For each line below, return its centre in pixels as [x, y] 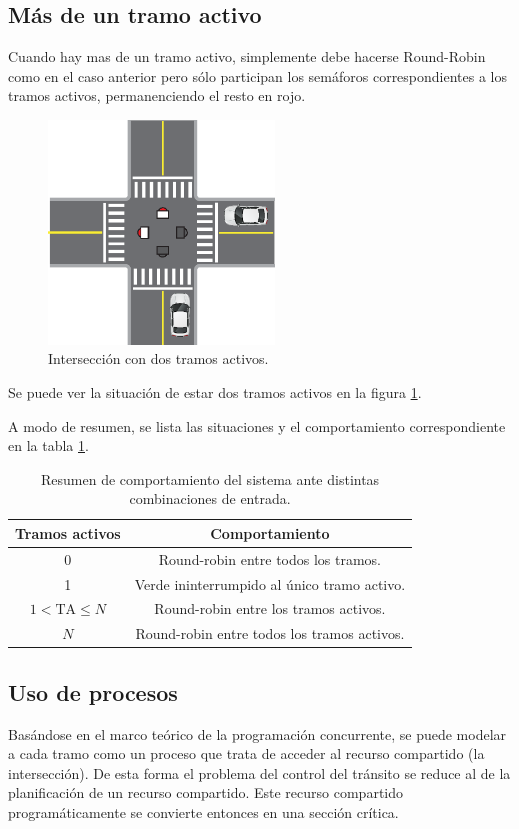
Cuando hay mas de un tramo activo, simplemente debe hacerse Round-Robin [247, 56]
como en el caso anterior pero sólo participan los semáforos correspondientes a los [257, 75]
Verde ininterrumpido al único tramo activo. [270, 583]
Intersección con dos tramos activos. [158, 358]
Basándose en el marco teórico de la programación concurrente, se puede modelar [257, 733]
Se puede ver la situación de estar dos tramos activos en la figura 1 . [215, 391]
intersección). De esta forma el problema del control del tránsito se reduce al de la [259, 772]
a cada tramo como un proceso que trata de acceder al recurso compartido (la [246, 753]
